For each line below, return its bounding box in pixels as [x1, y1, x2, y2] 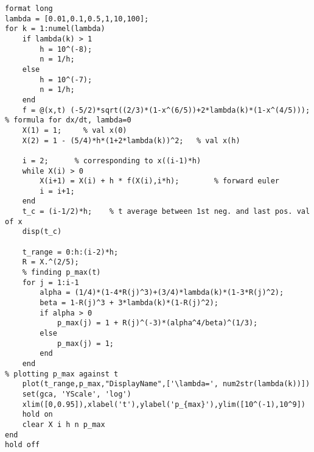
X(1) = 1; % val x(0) [22, 125, 127, 135]
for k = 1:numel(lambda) [5, 24, 105, 34]
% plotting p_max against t [5, 369, 119, 378]
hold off [5, 440, 40, 450]
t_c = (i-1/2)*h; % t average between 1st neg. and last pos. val [22, 207, 310, 216]
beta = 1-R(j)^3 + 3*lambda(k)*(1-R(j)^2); [40, 298, 218, 308]
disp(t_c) [22, 227, 62, 236]
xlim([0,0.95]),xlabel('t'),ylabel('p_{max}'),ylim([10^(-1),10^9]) [22, 400, 305, 409]
